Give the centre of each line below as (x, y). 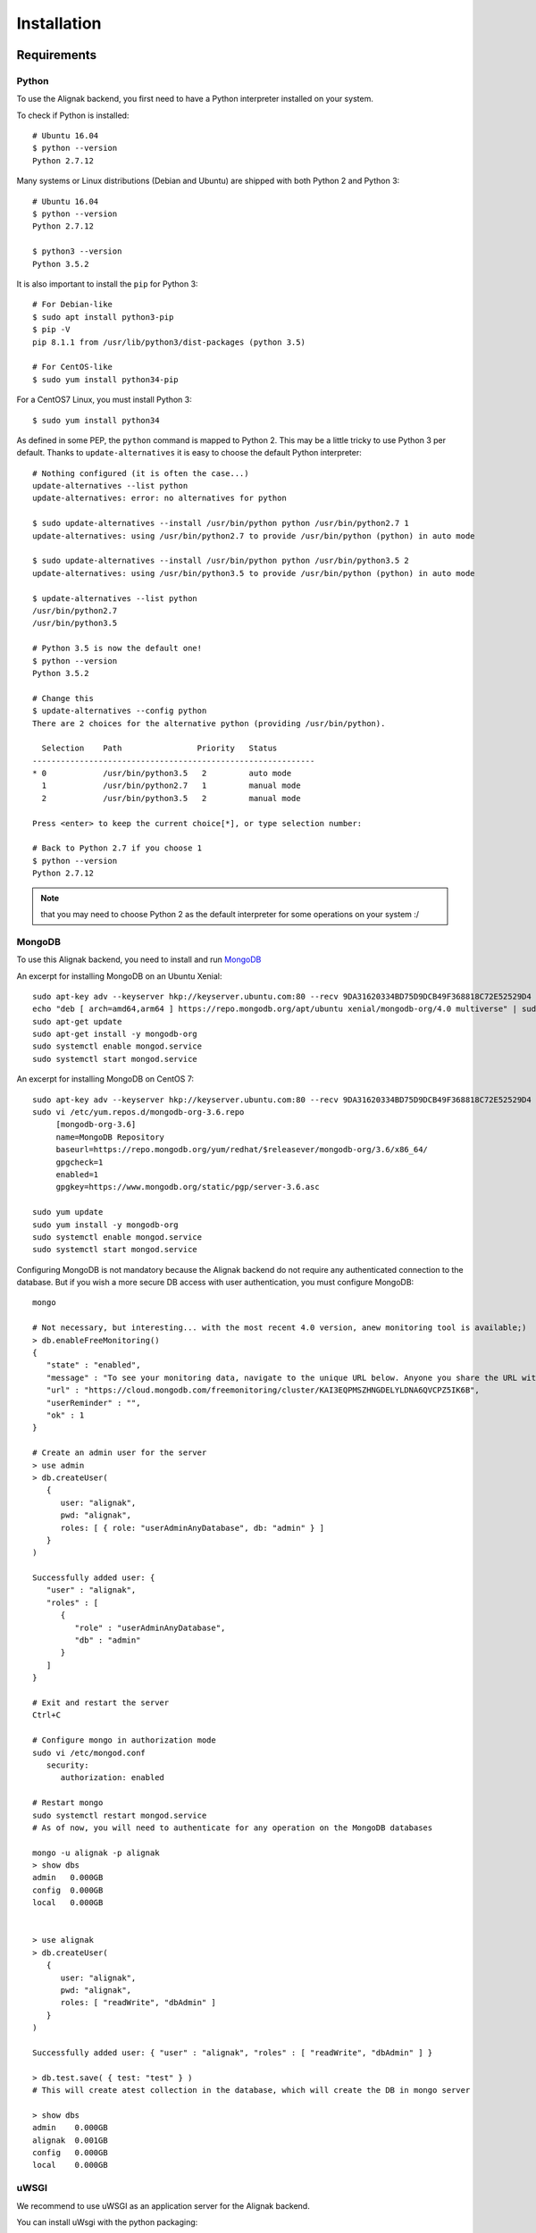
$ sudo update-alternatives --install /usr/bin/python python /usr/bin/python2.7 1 (221, 523)
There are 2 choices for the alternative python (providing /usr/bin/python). (209, 723)
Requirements (57, 55)
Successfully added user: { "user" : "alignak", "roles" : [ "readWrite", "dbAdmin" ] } (233, 2053)
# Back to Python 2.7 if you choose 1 (117, 848)
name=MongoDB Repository (110, 1137)
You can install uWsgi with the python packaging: (107, 2222)
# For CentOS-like (73, 367)
